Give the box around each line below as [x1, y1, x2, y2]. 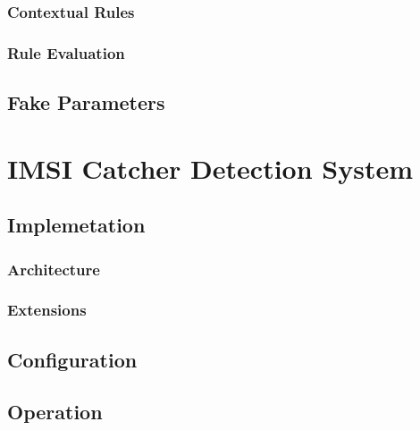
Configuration [7, 345, 138, 373]
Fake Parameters [7, 89, 165, 116]
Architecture [7, 257, 100, 280]
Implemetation [7, 211, 146, 239]
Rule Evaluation [7, 41, 125, 63]
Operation [7, 398, 103, 426]
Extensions [7, 299, 87, 321]
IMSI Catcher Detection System [7, 149, 413, 186]
